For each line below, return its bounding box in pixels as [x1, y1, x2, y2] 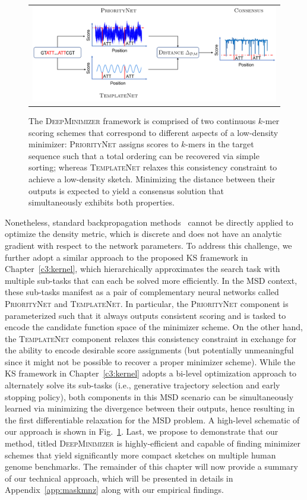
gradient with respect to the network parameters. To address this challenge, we [5, 239, 292, 251]
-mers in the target [185, 138, 254, 150]
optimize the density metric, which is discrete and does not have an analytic [5, 227, 282, 240]
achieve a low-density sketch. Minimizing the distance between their [29, 172, 276, 185]
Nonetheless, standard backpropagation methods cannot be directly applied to [5, 216, 293, 228]
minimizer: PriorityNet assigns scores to [29, 138, 179, 150]
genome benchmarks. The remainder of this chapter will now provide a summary [5, 460, 298, 473]
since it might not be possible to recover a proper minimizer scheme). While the [5, 355, 296, 368]
